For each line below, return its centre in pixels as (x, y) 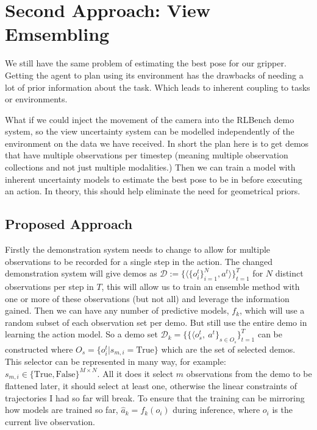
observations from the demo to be (249, 373)
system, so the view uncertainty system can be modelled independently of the (150, 131)
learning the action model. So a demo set (81, 334)
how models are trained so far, (62, 410)
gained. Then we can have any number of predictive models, (117, 310)
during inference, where (216, 410)
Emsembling (57, 34)
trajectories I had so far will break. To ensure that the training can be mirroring (155, 397)
